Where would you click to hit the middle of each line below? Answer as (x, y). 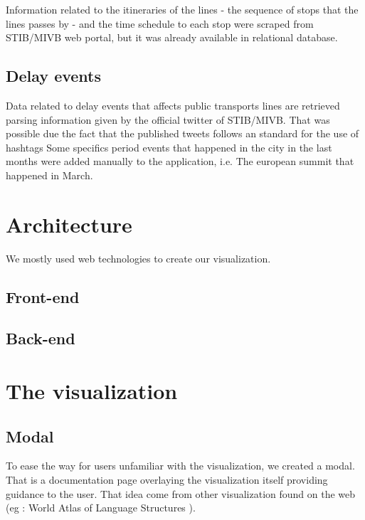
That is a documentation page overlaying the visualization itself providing (167, 479)
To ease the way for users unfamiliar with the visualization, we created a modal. (180, 466)
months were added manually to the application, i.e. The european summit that (180, 161)
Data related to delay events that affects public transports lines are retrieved (173, 105)
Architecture (69, 224)
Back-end (41, 338)
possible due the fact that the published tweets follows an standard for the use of (182, 133)
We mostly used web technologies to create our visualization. (138, 258)
